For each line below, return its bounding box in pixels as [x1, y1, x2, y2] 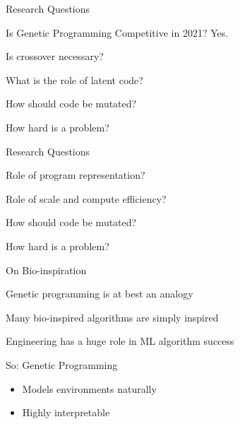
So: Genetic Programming [6, 357, 118, 372]
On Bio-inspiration [6, 262, 87, 277]
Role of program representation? [6, 167, 145, 182]
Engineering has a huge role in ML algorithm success [6, 334, 234, 348]
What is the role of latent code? [6, 72, 143, 87]
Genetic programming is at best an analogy [6, 286, 193, 301]
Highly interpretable [22, 405, 110, 420]
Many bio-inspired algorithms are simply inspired [6, 310, 219, 324]
